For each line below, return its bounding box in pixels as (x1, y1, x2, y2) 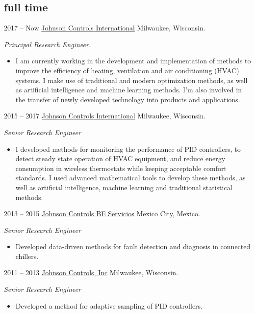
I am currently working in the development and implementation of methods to (15, 56, 251, 66)
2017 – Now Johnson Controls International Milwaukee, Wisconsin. (4, 23, 205, 33)
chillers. (15, 251, 39, 261)
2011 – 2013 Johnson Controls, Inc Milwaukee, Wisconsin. (4, 267, 178, 278)
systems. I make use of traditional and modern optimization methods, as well (15, 75, 248, 85)
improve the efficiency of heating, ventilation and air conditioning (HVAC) (15, 65, 239, 75)
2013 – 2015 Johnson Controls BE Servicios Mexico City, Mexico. (4, 208, 200, 219)
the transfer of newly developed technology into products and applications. (15, 94, 240, 104)
